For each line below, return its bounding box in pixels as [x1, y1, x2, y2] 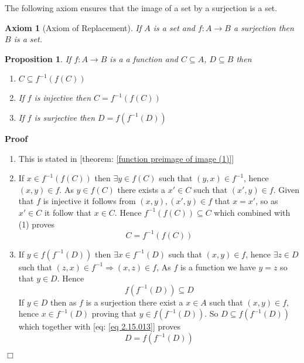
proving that [91, 307, 136, 320]
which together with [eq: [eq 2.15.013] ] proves [18, 320, 181, 333]
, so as [255, 195, 278, 207]
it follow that [44, 206, 92, 218]
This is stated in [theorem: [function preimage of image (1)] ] [18, 152, 234, 164]
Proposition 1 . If [5, 52, 71, 65]
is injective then [34, 91, 91, 104]
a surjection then [233, 21, 294, 33]
